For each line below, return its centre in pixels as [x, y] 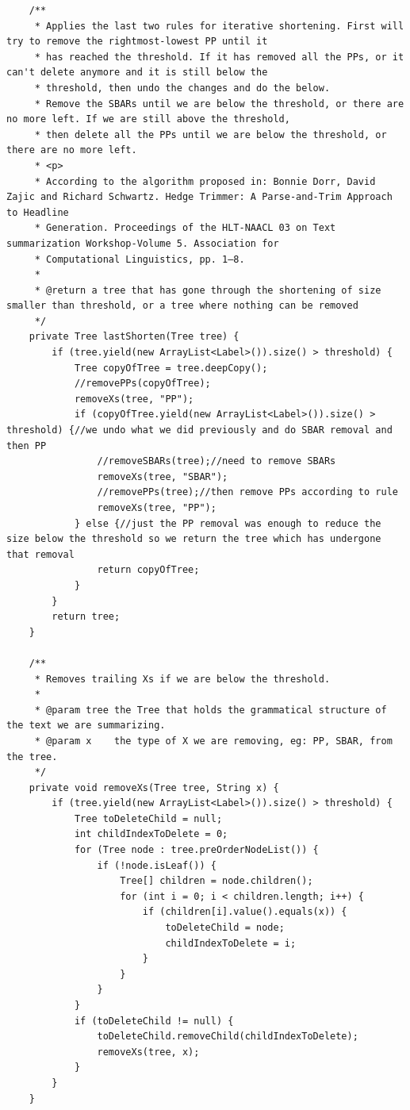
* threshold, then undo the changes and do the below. [182, 88]
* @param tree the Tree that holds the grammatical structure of [211, 710]
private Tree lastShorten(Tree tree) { [134, 337]
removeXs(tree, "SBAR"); [163, 476]
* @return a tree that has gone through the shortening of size [208, 290]
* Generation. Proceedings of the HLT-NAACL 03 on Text [185, 228]
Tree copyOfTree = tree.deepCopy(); [171, 368]
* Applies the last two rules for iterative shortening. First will [219, 26]
